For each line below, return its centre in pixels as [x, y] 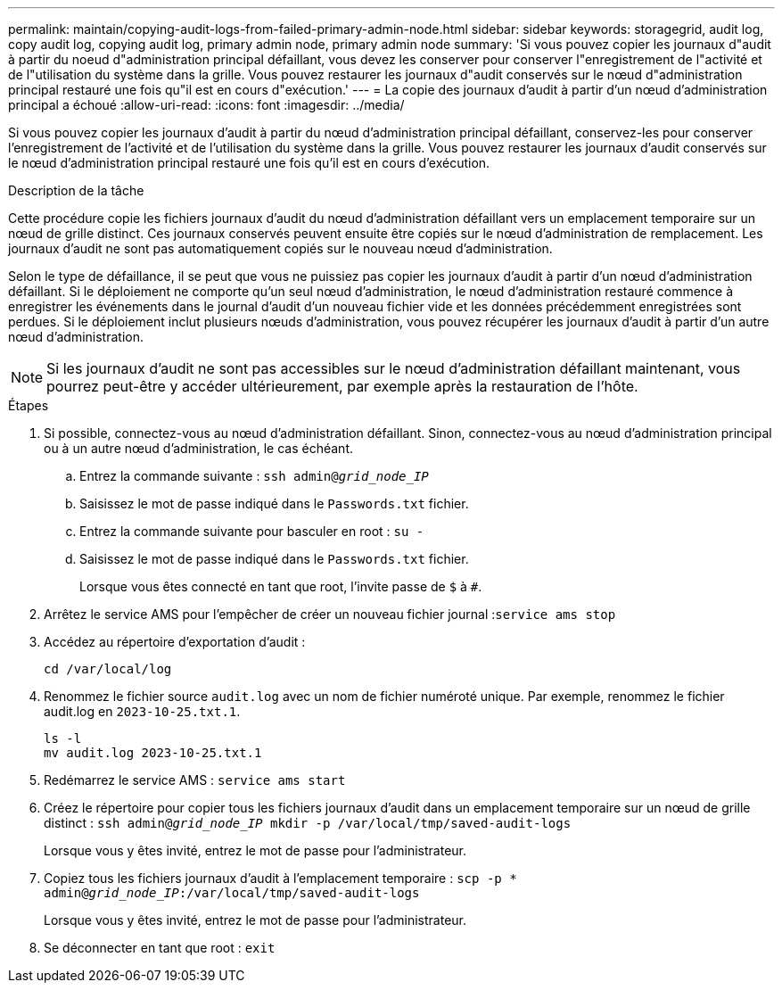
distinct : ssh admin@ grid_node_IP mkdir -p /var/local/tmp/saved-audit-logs [308, 823]
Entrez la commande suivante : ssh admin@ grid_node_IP [254, 476]
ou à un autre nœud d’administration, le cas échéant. [198, 448]
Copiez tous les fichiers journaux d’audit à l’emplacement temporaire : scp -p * [280, 878]
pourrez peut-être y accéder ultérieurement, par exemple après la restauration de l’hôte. [342, 386]
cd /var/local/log [108, 669]
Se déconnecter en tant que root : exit [160, 948]
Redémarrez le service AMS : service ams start [195, 780]
